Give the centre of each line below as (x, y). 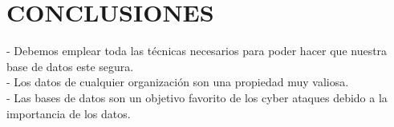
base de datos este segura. (70, 66)
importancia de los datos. (69, 113)
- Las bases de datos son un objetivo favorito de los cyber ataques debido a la (197, 97)
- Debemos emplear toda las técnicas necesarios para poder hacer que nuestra (197, 51)
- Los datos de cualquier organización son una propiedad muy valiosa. (178, 82)
